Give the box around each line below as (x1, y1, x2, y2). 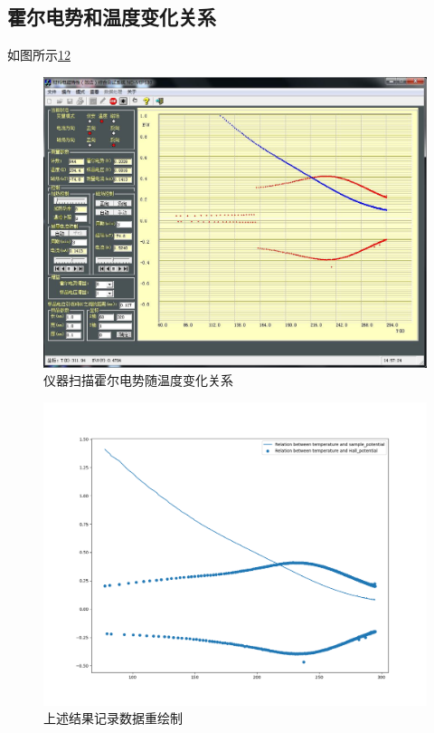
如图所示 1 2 (7, 45, 71, 64)
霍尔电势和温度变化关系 (7, 3, 216, 31)
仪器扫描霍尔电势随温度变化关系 (43, 371, 233, 390)
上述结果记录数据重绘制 (43, 709, 183, 728)
